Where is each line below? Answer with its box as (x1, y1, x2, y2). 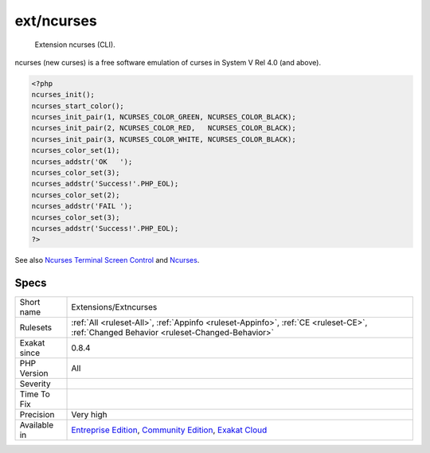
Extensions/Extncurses (71, 302, 158, 313)
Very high (71, 409, 107, 420)
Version (19, 368, 49, 379)
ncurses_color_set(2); (31, 190, 120, 199)
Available (19, 420, 54, 431)
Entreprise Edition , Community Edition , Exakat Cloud (71, 424, 268, 435)
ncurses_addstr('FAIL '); (31, 201, 133, 211)
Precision (19, 409, 55, 420)
